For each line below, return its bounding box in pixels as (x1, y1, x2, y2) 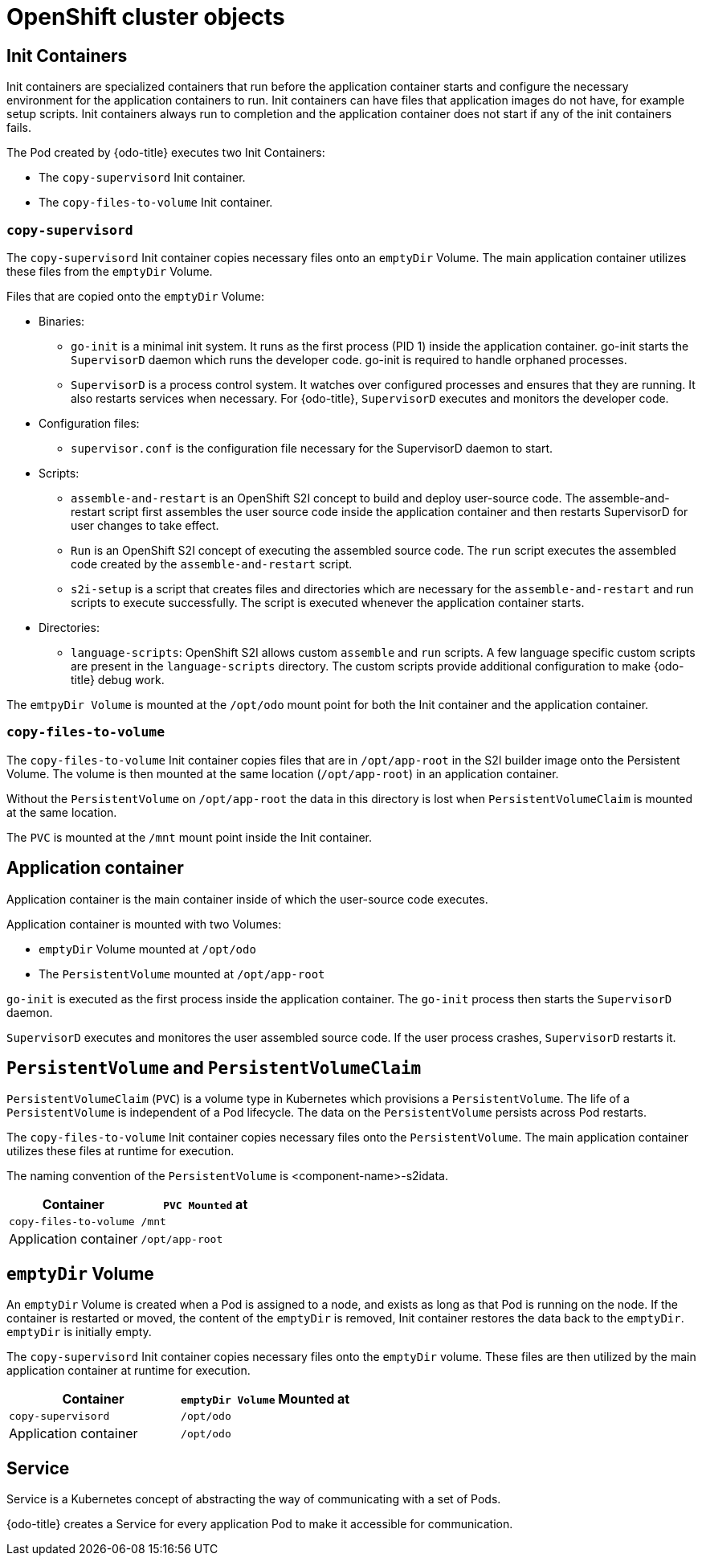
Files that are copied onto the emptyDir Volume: (6, 289, 265, 303)
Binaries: (39, 314, 85, 328)
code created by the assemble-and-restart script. (71, 556, 353, 571)
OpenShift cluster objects (6, 3, 285, 31)
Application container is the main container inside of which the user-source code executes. (6, 892, 488, 906)
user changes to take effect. (71, 518, 219, 532)
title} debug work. (71, 672, 165, 687)
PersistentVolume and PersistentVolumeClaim (6, 1057, 422, 1078)
